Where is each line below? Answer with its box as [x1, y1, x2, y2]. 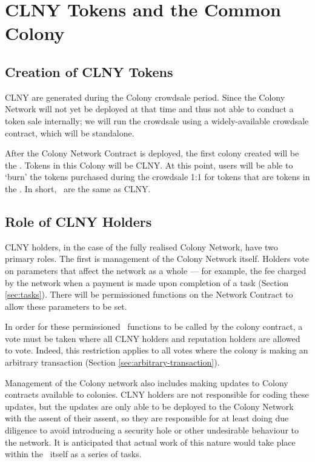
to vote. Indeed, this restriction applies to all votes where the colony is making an [5, 344, 308, 357]
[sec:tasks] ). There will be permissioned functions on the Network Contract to [5, 288, 293, 301]
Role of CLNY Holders [5, 212, 152, 230]
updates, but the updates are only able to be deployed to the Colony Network [5, 400, 294, 412]
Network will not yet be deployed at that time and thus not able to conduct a [5, 102, 294, 115]
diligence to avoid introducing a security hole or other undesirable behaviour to [5, 424, 299, 437]
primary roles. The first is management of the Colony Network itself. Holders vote [5, 252, 309, 265]
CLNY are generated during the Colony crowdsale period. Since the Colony [5, 90, 285, 103]
